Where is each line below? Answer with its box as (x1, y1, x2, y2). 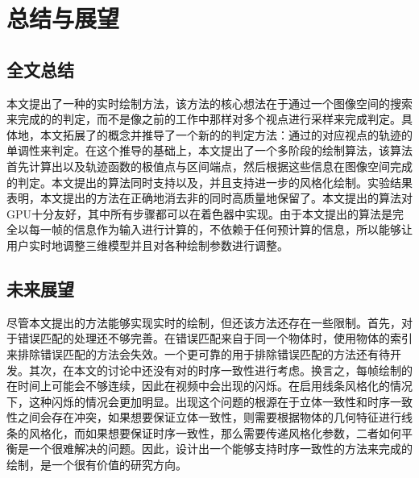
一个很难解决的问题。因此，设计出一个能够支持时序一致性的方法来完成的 (28, 440, 413, 457)
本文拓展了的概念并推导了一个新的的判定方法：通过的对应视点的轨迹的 (39, 126, 413, 143)
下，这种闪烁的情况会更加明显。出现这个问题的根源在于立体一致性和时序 (6, 393, 390, 409)
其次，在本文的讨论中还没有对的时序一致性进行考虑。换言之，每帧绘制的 (28, 361, 413, 378)
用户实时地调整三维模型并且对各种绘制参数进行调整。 (6, 236, 288, 253)
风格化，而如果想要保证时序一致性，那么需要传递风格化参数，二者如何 (28, 424, 401, 441)
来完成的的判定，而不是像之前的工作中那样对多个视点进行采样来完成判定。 (6, 110, 401, 127)
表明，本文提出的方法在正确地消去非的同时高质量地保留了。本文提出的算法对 (6, 189, 413, 206)
